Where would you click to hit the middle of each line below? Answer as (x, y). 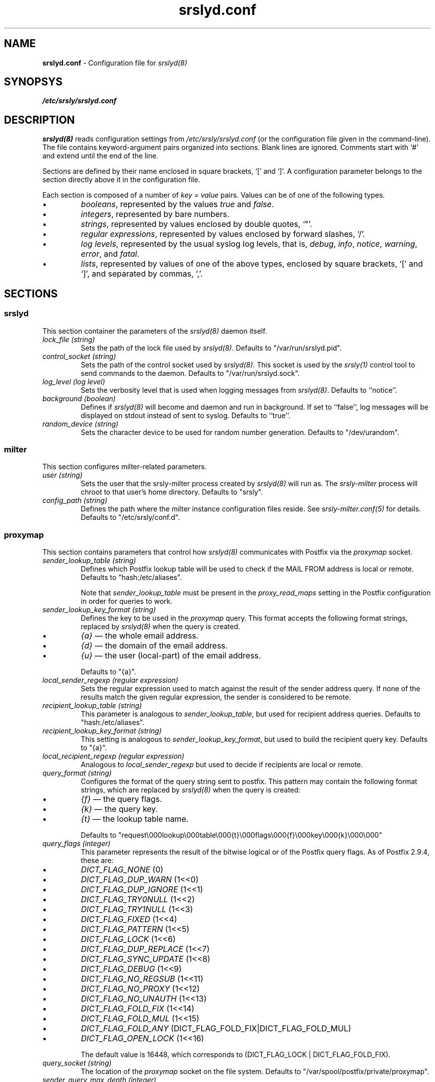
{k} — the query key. (119, 809)
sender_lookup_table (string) (89, 560)
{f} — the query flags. (122, 799)
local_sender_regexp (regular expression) (110, 680)
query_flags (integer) (76, 843)
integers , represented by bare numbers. (155, 214)
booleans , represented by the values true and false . (178, 204)
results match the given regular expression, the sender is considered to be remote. (216, 697)
